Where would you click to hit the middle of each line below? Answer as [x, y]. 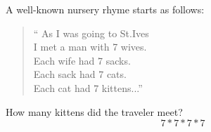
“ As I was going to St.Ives [91, 33]
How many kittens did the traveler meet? [94, 111]
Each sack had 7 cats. [80, 74]
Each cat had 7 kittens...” [88, 87]
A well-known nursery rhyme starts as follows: [105, 9]
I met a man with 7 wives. [90, 47]
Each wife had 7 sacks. [82, 60]
